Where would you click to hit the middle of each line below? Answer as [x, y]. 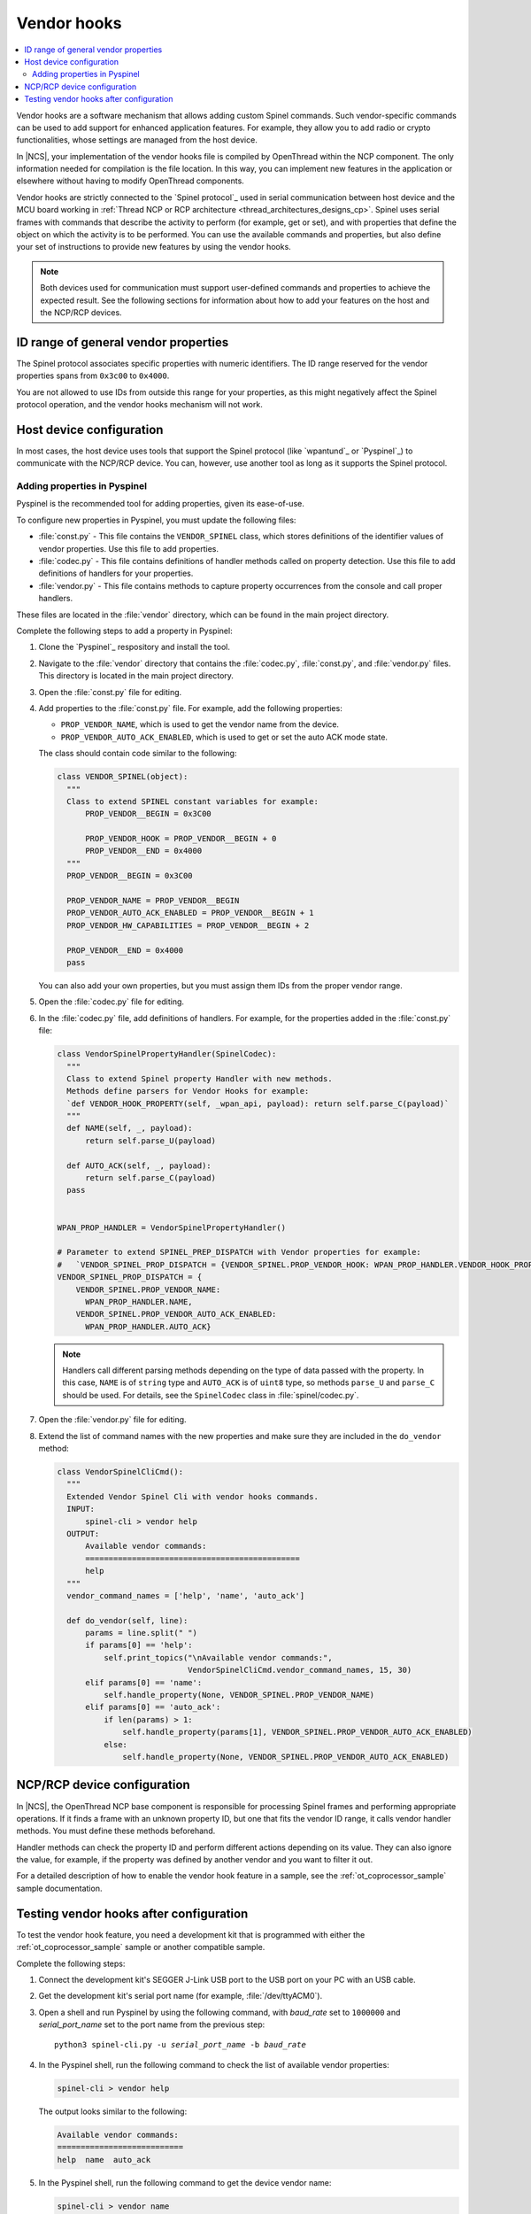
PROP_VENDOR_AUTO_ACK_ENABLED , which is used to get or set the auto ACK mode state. [224, 737]
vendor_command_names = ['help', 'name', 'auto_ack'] [186, 1595]
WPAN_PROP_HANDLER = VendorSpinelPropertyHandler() [172, 1227]
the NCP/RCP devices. [81, 312]
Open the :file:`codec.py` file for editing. [112, 1002]
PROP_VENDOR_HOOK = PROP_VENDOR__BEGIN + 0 [181, 839]
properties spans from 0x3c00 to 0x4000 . [93, 375]
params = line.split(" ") [142, 1633]
